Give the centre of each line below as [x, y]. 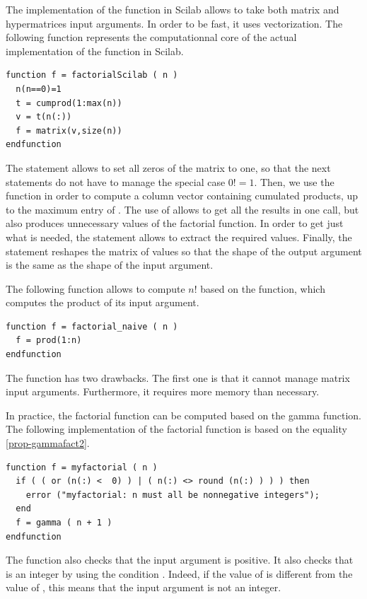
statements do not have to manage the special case [116, 181]
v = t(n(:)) [44, 117]
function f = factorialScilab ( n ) [92, 75]
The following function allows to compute [95, 288]
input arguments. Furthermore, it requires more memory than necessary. [163, 391]
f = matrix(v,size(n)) [69, 130]
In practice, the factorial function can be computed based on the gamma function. [184, 415]
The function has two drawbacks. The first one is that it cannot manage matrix [178, 377]
